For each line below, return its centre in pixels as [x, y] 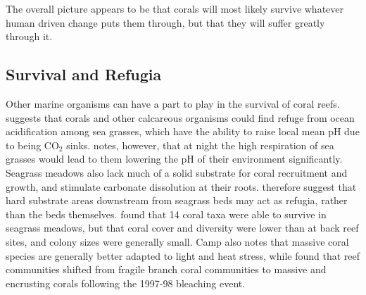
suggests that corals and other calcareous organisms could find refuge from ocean [180, 117]
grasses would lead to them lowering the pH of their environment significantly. [174, 159]
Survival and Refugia [84, 74]
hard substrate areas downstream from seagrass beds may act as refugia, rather [177, 200]
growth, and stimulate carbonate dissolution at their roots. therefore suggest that [181, 186]
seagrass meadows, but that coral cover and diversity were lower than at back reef [182, 228]
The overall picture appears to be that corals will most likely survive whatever [175, 8]
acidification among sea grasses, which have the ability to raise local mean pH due [183, 131]
